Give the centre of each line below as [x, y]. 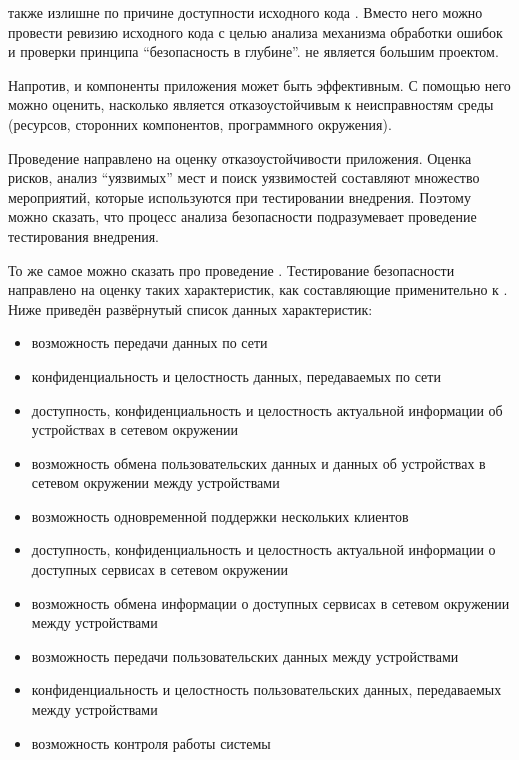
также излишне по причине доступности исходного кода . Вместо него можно [245, 12]
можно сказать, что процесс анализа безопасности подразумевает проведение [242, 216]
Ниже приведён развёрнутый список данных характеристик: [190, 308]
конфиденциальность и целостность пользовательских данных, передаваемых [266, 689]
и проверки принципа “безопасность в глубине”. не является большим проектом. [253, 51]
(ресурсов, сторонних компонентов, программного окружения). [200, 123]
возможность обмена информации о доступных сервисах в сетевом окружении [270, 602]
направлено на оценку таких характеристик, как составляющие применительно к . [258, 289]
